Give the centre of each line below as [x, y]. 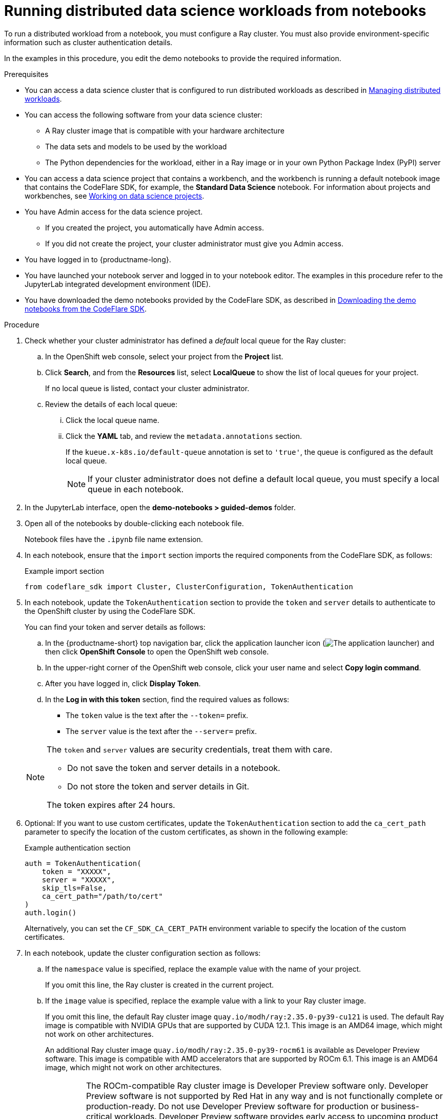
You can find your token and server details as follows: [115, 627]
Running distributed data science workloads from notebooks [215, 11]
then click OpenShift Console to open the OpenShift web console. [157, 651]
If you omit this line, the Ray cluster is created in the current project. [160, 985]
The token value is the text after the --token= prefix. [157, 715]
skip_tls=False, [74, 888]
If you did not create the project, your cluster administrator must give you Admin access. [195, 243]
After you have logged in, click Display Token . [123, 683]
